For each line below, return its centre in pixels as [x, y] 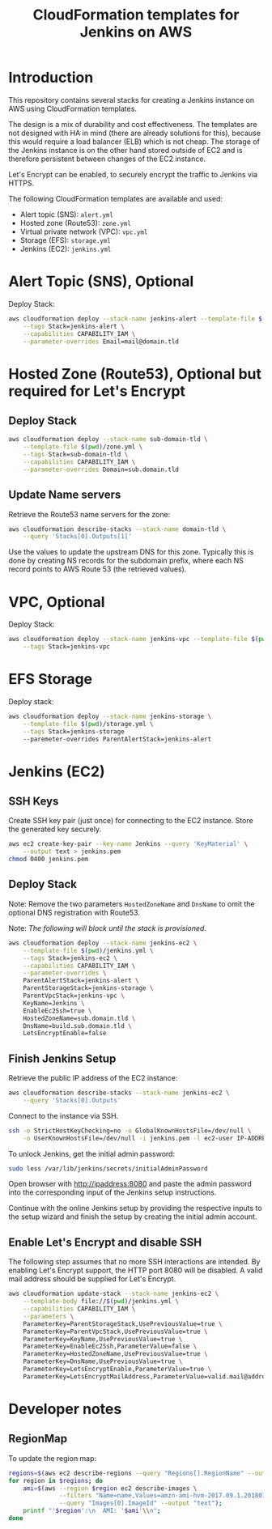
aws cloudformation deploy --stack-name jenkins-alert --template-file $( [137, 319]
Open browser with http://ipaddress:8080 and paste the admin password [130, 1184]
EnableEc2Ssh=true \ [57, 1011]
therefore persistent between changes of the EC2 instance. [107, 159]
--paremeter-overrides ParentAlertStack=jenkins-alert [117, 739]
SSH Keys [34, 802]
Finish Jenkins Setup [62, 1058]
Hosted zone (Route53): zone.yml [75, 223]
